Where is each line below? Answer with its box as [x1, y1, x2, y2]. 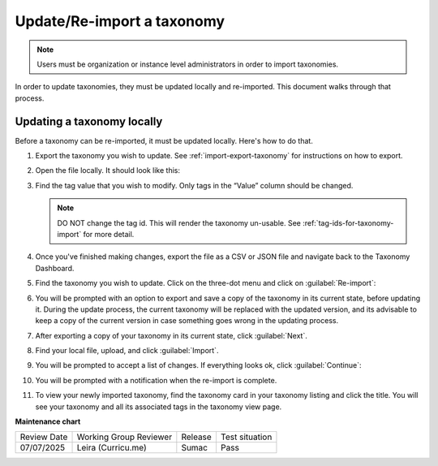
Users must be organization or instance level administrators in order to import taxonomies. [36, 59, 339, 69]
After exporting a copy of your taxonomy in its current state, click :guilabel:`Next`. [35, 330, 307, 340]
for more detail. [83, 229, 135, 239]
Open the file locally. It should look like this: [35, 166, 180, 175]
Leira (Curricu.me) [76, 442, 147, 454]
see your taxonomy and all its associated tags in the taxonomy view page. [35, 402, 282, 412]
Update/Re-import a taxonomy [15, 12, 225, 30]
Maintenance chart [15, 416, 81, 426]
